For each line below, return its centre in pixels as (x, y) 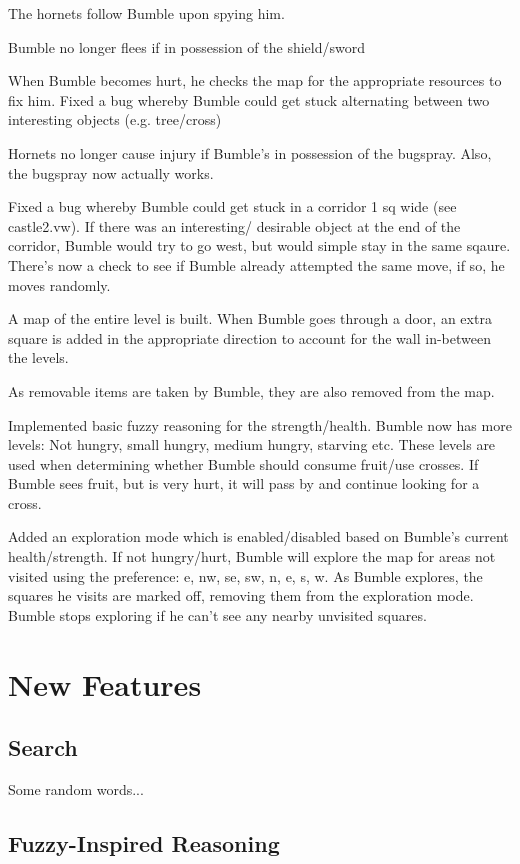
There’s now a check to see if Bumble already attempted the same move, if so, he (256, 264)
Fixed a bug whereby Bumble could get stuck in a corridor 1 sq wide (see (232, 206)
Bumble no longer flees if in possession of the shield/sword (187, 46)
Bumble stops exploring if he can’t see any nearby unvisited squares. (217, 614)
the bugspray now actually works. (111, 172)
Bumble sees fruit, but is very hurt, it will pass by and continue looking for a (244, 483)
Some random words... (76, 789)
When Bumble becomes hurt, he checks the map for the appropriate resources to (255, 80)
